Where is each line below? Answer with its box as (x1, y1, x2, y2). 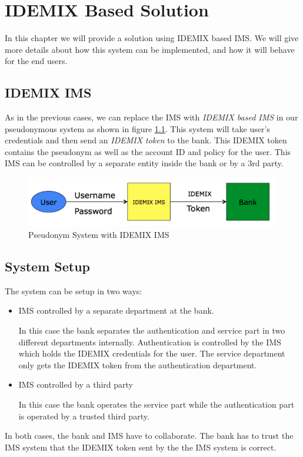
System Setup (5, 257, 91, 275)
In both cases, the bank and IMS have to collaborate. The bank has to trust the (5, 429, 294, 442)
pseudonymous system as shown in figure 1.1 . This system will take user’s (5, 122, 270, 135)
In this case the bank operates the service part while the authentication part (18, 398, 295, 410)
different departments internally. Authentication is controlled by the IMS (18, 335, 281, 348)
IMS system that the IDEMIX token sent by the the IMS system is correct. (5, 441, 277, 453)
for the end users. (5, 55, 68, 67)
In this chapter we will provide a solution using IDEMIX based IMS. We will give (5, 32, 299, 44)
